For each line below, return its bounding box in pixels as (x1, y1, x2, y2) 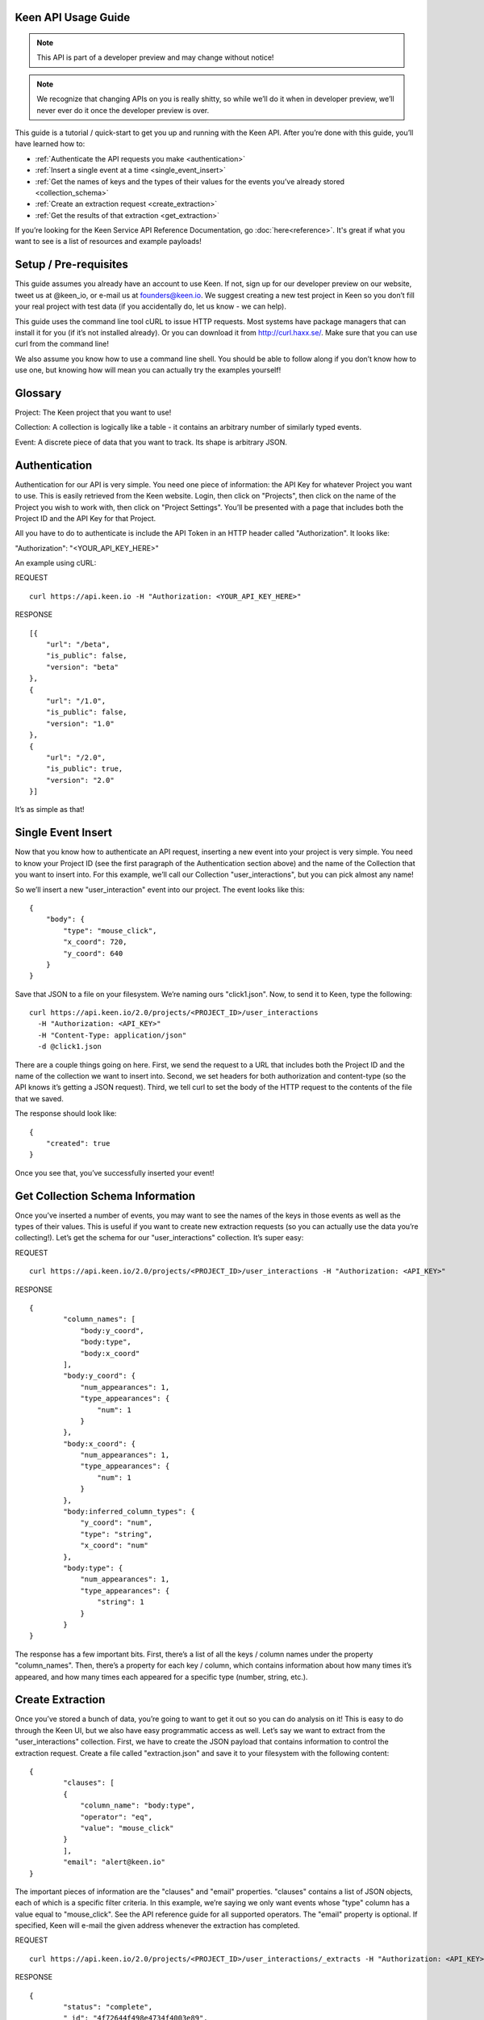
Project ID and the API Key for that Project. (15, 513, 156, 523)
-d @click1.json (37, 1042, 102, 1051)
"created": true (45, 1138, 111, 1147)
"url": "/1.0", (45, 696, 106, 705)
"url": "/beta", (45, 640, 111, 650)
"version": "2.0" (45, 776, 115, 785)
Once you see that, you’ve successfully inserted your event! (15, 1168, 215, 1177)
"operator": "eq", (80, 1812, 153, 1821)
